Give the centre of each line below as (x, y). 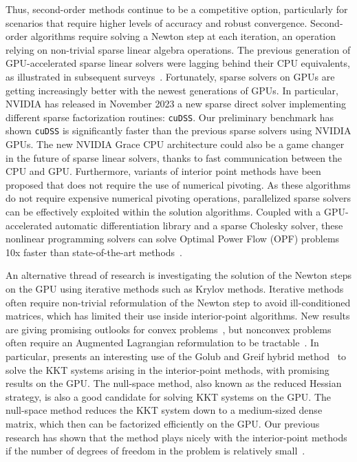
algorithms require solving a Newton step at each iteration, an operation (183, 36)
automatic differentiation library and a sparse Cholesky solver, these (199, 225)
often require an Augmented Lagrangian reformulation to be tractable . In (162, 343)
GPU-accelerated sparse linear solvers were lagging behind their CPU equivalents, (178, 63)
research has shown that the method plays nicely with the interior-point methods (176, 437)
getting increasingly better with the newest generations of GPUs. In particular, (172, 90)
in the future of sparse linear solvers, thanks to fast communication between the (174, 157)
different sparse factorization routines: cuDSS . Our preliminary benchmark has (170, 117)
